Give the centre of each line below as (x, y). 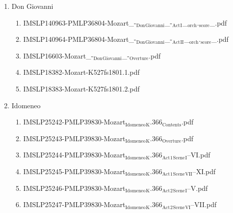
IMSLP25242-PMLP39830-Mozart (74, 122)
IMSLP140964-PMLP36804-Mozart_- (80, 39)
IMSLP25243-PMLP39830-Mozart (74, 138)
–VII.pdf (204, 204)
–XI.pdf (204, 171)
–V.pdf (197, 188)
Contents (172, 125)
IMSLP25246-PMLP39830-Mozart (74, 188)
